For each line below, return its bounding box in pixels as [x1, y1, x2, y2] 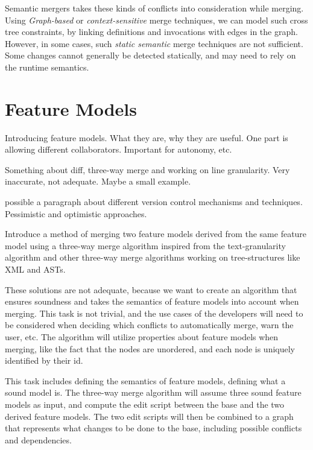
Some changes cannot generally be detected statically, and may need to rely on [5, 49, 296, 62]
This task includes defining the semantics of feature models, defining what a [5, 374, 286, 387]
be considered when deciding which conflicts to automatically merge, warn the [5, 318, 294, 331]
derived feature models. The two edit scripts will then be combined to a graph [5, 410, 294, 422]
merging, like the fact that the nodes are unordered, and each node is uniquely [5, 342, 295, 355]
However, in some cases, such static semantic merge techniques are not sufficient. [5, 37, 303, 49]
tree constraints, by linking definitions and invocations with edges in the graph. [5, 25, 298, 38]
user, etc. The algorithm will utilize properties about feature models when [5, 331, 279, 343]
